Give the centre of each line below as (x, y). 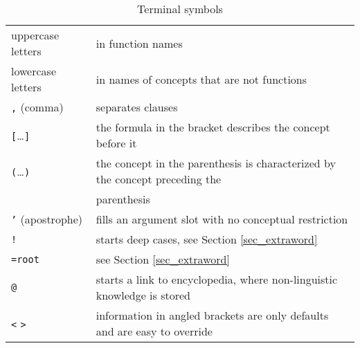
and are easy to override (154, 331)
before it (116, 143)
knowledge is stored (143, 295)
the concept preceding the (159, 179)
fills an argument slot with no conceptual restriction (222, 219)
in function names (139, 43)
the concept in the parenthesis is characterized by (216, 163)
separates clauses (137, 107)
